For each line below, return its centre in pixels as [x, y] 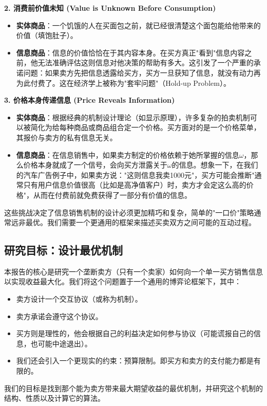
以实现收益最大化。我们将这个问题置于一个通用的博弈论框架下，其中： [123, 281]
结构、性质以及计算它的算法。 [54, 398]
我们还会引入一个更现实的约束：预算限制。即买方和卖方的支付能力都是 [135, 361]
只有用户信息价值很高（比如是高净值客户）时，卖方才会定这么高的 [135, 185]
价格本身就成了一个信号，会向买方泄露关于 [95, 165]
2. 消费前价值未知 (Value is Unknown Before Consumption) [110, 8]
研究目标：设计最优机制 [63, 250]
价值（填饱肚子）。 [47, 35]
